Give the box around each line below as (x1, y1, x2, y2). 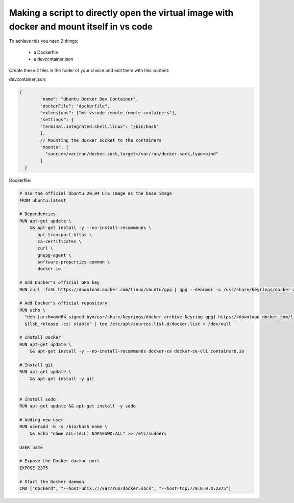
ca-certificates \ (37, 238, 82, 244)
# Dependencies (19, 211, 56, 217)
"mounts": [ (40, 145, 69, 150)
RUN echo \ (19, 307, 46, 313)
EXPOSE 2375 (19, 465, 49, 471)
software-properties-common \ (37, 259, 110, 265)
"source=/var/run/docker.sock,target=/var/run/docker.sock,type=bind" (45, 151, 219, 157)
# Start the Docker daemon (19, 478, 84, 484)
